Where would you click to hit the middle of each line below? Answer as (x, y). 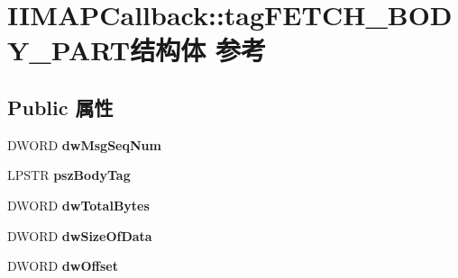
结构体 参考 (198, 50)
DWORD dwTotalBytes (78, 205)
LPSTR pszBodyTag (69, 175)
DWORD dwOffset (63, 266)
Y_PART (69, 50)
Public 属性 (60, 107)
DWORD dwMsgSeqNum (84, 144)
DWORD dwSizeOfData (80, 235)
